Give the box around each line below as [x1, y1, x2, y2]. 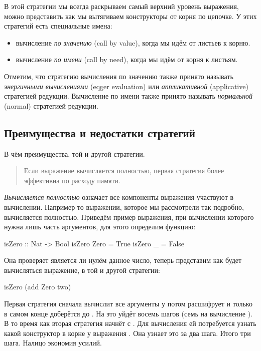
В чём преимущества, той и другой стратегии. [4, 148, 145, 159]
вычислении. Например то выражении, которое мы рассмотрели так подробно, [4, 201, 244, 212]
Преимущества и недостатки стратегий [4, 125, 195, 140]
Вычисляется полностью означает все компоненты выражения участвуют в [4, 192, 234, 202]
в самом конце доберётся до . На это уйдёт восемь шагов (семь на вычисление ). [4, 308, 253, 318]
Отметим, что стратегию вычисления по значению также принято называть [4, 71, 233, 81]
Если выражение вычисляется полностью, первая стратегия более [24, 165, 224, 176]
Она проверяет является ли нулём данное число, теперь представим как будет [4, 255, 242, 265]
